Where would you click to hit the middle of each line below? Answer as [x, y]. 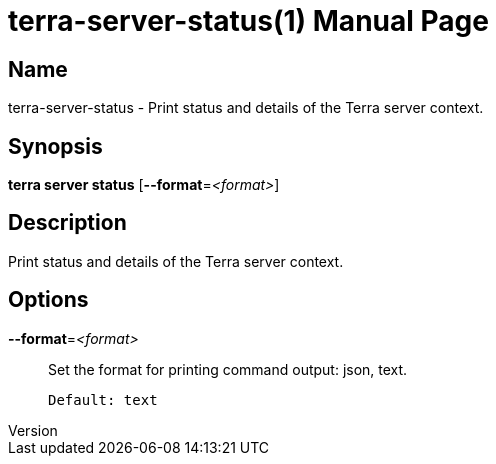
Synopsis [55, 146]
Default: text [103, 399]
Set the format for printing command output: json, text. [228, 369]
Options [48, 300]
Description [67, 223]
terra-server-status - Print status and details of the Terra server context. [246, 108]
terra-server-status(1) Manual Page [248, 21]
